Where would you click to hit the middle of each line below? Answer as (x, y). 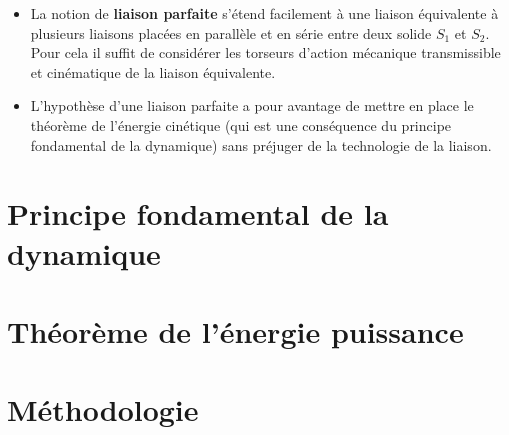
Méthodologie (103, 409)
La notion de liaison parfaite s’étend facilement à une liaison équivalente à (264, 13)
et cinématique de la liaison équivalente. (153, 71)
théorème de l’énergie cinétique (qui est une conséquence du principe (241, 124)
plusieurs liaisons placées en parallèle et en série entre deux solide (231, 32)
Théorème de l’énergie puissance (235, 330)
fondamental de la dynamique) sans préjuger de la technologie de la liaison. (261, 144)
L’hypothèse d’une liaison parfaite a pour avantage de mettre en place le (252, 105)
